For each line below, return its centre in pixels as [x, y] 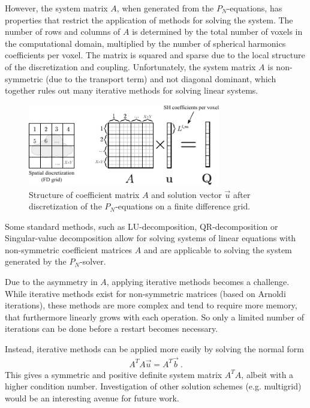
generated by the [36, 261]
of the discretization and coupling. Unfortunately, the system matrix [130, 66]
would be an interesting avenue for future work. [92, 398]
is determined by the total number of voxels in [217, 31]
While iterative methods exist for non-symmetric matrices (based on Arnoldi [145, 293]
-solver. [93, 261]
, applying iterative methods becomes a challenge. [198, 282]
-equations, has [255, 8]
